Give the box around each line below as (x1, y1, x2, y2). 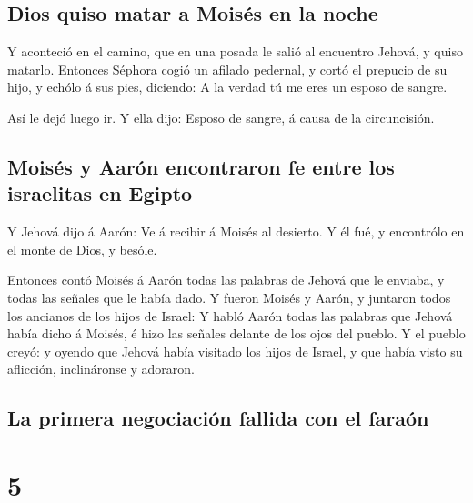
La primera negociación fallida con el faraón (7, 404, 429, 432)
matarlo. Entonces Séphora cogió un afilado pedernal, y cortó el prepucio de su (7, 59, 448, 78)
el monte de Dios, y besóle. (7, 239, 157, 258)
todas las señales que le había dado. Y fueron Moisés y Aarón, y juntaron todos (7, 287, 451, 307)
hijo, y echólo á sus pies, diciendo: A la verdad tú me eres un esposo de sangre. (7, 77, 448, 96)
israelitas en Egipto (7, 179, 193, 207)
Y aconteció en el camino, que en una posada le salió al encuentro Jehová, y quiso (7, 42, 463, 61)
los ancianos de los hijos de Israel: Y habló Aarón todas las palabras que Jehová (7, 306, 453, 325)
